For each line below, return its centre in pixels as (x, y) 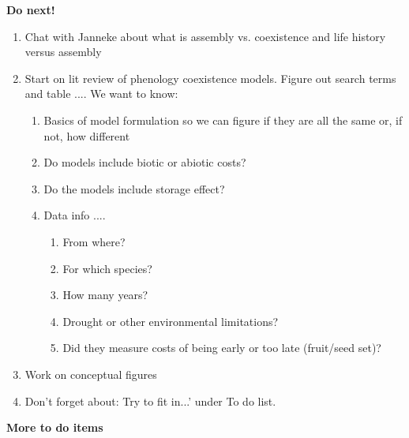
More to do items (55, 427)
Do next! (31, 9)
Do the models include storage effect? (134, 188)
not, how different (87, 135)
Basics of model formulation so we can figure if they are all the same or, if (223, 120)
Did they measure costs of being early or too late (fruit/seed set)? (222, 348)
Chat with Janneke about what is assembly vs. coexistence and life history (205, 36)
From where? (94, 241)
